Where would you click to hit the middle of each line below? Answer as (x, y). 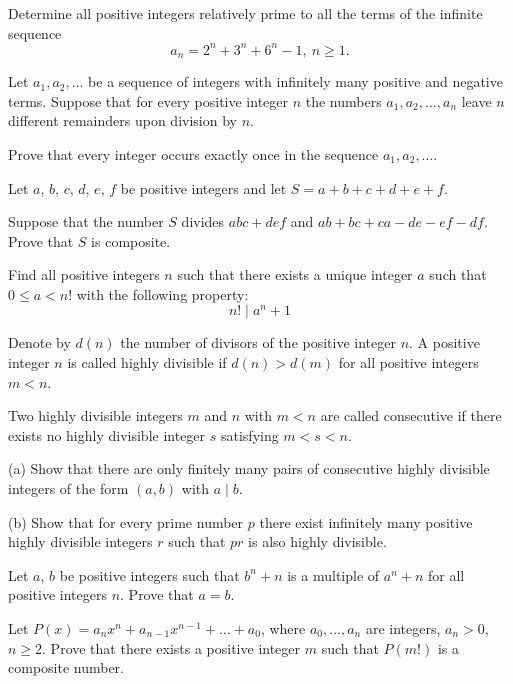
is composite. (131, 240)
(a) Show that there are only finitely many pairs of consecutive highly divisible (249, 468)
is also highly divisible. (317, 541)
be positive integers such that (149, 574)
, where (283, 628)
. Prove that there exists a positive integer (171, 647)
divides (203, 221)
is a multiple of (333, 574)
